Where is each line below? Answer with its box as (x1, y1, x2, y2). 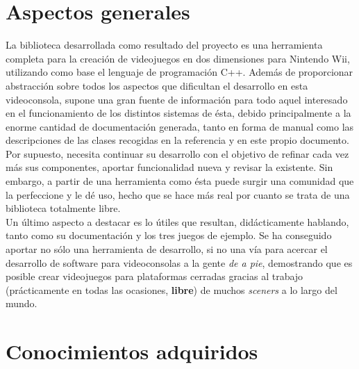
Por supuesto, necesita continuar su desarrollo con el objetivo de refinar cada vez (6, 146, 349, 161)
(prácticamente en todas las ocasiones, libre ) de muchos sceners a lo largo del (6, 282, 337, 297)
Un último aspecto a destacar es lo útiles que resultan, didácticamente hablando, (6, 214, 349, 229)
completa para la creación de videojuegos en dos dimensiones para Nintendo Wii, (6, 51, 350, 65)
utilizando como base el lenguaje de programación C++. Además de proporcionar (6, 65, 353, 79)
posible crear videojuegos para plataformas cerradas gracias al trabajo (6, 269, 303, 284)
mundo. (6, 296, 37, 311)
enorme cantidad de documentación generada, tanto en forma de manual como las (6, 119, 354, 133)
